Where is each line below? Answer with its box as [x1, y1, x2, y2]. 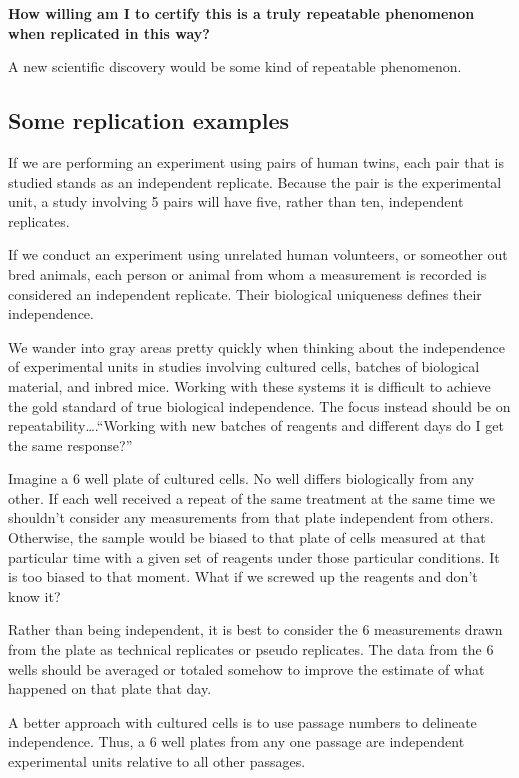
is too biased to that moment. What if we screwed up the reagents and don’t [8, 566, 478, 587]
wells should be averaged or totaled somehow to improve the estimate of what [8, 658, 485, 679]
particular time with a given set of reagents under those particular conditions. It [8, 546, 500, 567]
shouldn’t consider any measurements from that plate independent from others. [8, 507, 494, 528]
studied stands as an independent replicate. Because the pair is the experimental [8, 171, 502, 192]
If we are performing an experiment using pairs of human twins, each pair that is [8, 151, 504, 172]
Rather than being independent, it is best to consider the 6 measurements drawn [8, 619, 503, 640]
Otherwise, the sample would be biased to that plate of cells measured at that [8, 527, 486, 548]
